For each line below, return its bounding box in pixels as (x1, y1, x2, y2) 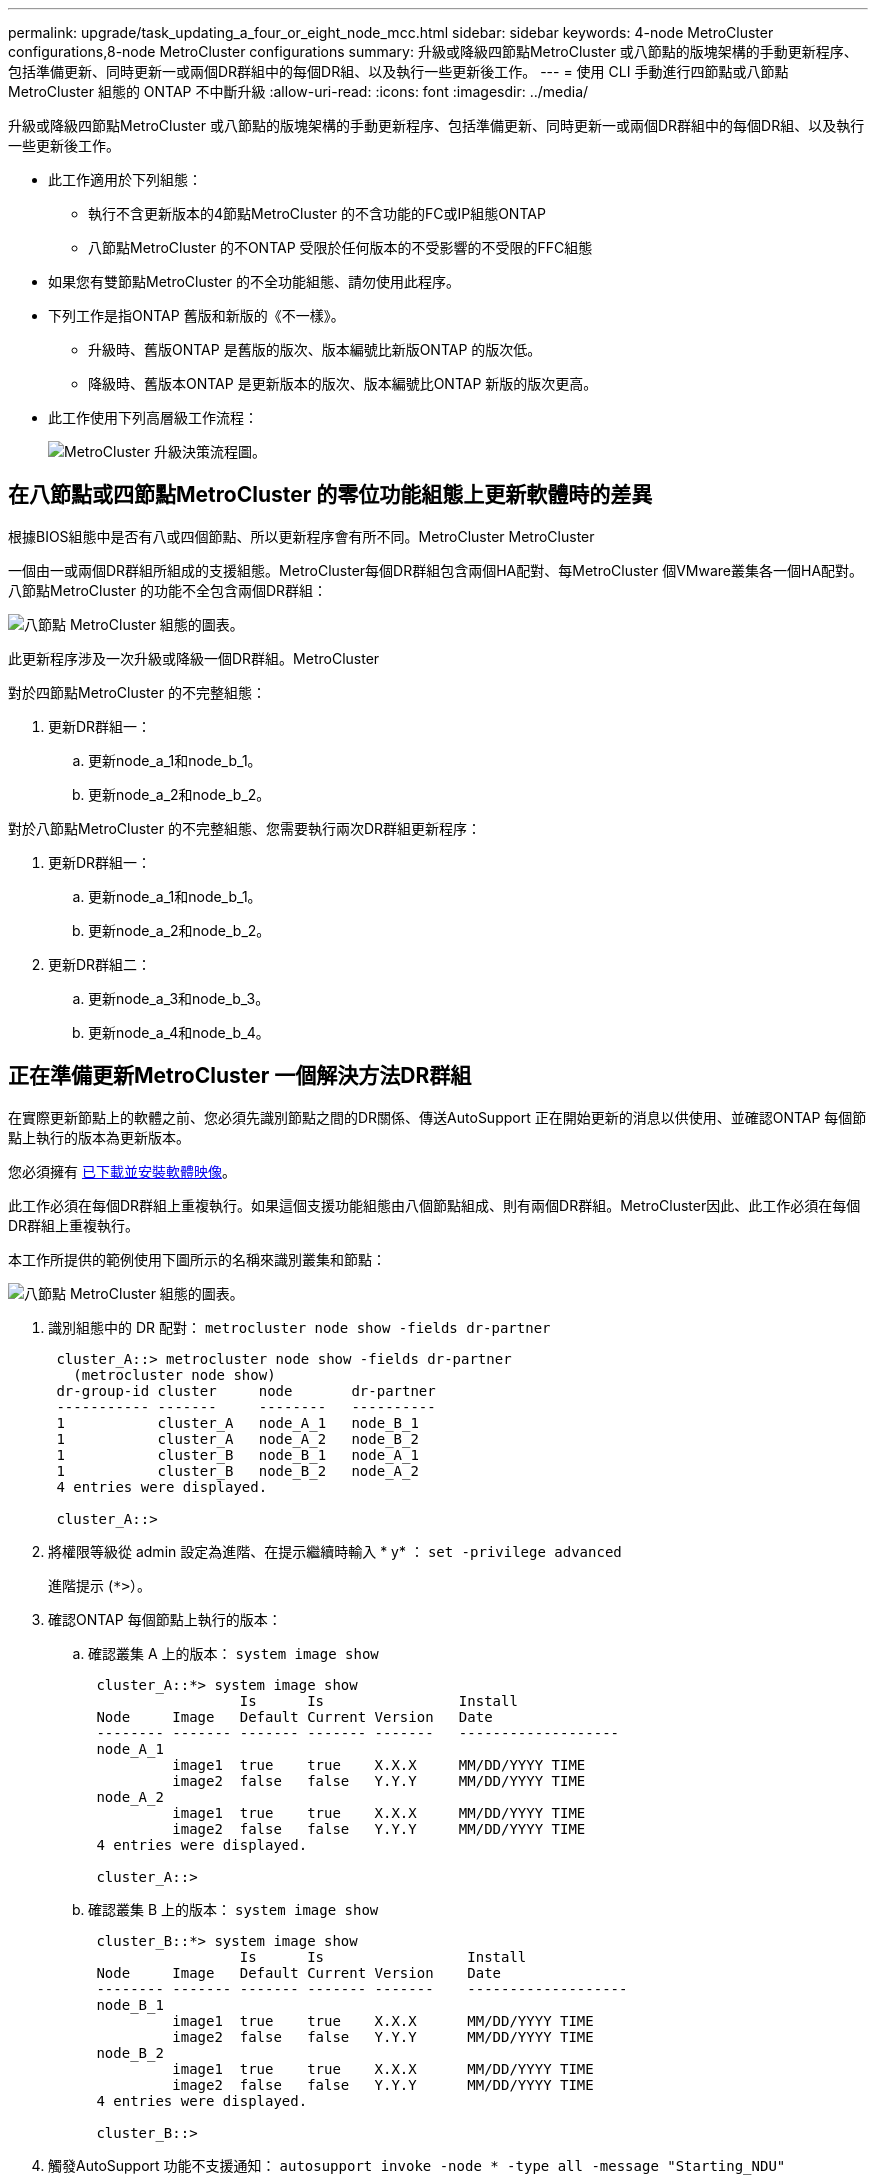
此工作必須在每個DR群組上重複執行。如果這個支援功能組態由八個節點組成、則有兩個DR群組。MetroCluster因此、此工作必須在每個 (8, 1196, 861, 1214)
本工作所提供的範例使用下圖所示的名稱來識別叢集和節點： (8, 1250, 386, 1268)
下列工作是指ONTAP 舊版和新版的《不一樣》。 (48, 307, 345, 324)
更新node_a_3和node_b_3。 (88, 989, 270, 1007)
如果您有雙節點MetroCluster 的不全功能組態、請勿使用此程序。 (48, 273, 460, 290)
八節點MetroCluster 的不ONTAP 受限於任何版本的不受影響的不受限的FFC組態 (88, 239, 593, 256)
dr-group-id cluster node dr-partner (56, 1382, 436, 1399)
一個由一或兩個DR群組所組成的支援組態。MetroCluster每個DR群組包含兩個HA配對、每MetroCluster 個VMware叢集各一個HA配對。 (8, 561, 864, 579)
